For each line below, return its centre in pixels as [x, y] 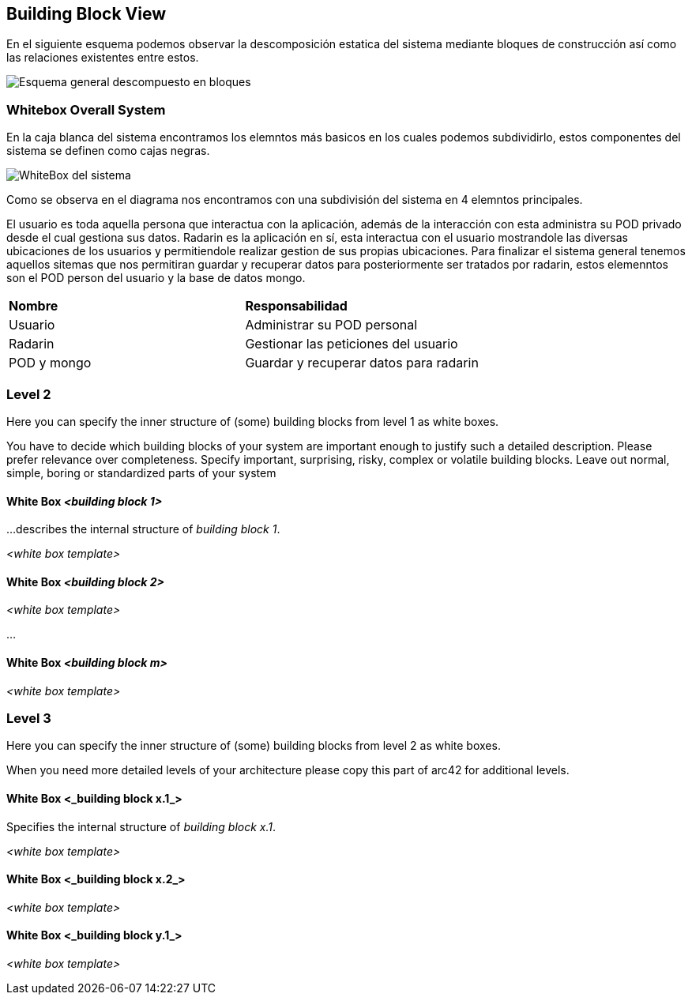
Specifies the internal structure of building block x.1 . [141, 826]
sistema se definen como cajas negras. [108, 151]
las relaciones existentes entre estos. [103, 58]
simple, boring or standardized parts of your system [141, 472]
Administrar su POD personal [331, 325]
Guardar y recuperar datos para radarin [362, 363]
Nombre [34, 306]
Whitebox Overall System [86, 109]
